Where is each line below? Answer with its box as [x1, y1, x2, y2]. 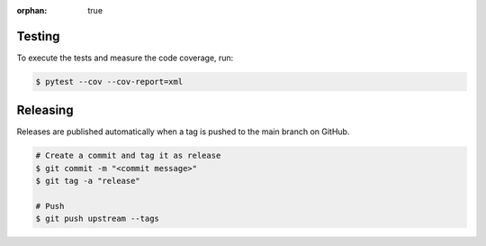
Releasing [16, 103, 74, 118]
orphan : [16, 5, 48, 15]
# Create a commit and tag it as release [35, 150, 221, 161]
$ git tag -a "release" [35, 176, 141, 187]
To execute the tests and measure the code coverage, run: [16, 52, 234, 63]
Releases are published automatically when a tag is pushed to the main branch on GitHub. [16, 126, 350, 137]
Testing [16, 28, 60, 44]
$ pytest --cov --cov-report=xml [35, 77, 184, 87]
